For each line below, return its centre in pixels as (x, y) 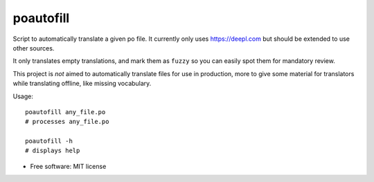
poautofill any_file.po (65, 112)
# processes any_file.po (67, 122)
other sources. (34, 48)
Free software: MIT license (68, 166)
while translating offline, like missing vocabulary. (82, 84)
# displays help (53, 151)
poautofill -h (49, 141)
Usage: (23, 96)
